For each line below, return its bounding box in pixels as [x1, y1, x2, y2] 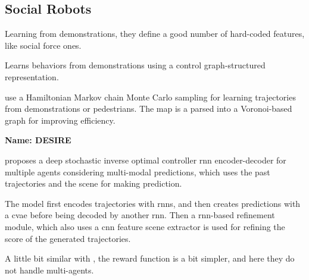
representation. [5, 70, 59, 83]
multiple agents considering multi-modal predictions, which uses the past [5, 165, 270, 178]
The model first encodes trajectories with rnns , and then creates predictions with [5, 197, 301, 209]
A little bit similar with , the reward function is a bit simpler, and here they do [5, 252, 295, 265]
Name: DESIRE [5, 134, 71, 146]
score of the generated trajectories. [5, 232, 131, 244]
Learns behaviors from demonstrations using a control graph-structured [5, 59, 266, 71]
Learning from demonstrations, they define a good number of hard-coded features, [5, 27, 305, 40]
